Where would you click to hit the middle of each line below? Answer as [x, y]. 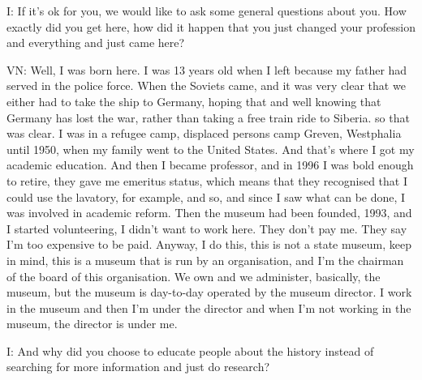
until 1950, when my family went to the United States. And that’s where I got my [211, 149]
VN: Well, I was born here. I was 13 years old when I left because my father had [207, 69]
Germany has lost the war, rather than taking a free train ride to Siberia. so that [208, 117]
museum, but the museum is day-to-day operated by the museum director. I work [209, 292]
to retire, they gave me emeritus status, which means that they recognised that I [207, 180]
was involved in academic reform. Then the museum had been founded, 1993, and [209, 213]
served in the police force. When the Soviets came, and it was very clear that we [206, 85]
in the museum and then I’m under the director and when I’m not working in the [209, 307]
